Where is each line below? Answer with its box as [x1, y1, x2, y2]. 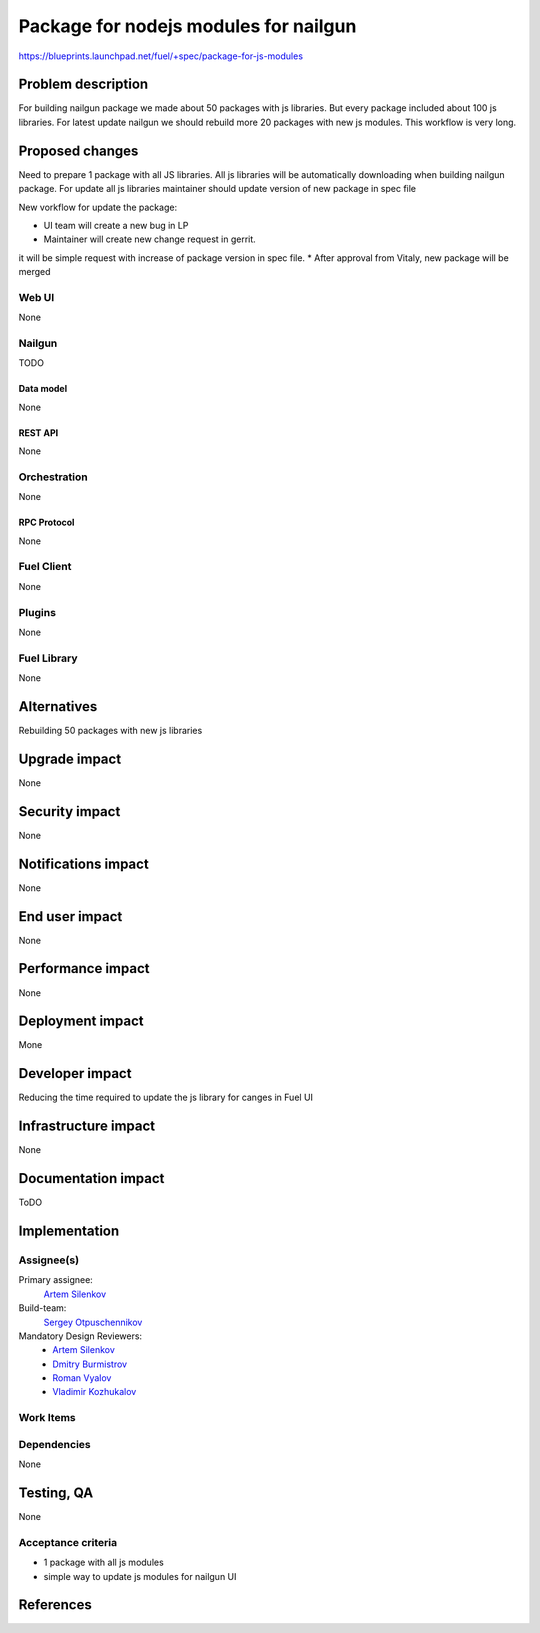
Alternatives [18, 698, 98, 715]
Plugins [18, 605, 57, 619]
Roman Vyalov [52, 1372, 112, 1384]
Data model [18, 383, 68, 395]
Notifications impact [18, 855, 149, 872]
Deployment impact [18, 1013, 144, 1030]
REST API [18, 426, 59, 439]
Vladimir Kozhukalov [52, 1386, 137, 1398]
